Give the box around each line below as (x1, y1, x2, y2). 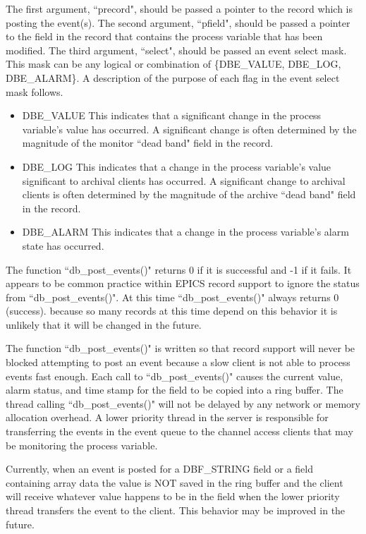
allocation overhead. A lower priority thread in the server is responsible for (6, 410, 329, 425)
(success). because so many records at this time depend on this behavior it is (6, 303, 338, 318)
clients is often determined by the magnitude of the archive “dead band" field (22, 187, 356, 202)
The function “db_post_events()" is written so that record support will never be (6, 341, 355, 356)
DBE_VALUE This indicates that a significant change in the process (22, 108, 322, 123)
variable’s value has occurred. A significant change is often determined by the (22, 121, 357, 136)
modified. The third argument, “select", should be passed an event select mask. (6, 42, 347, 57)
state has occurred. (22, 238, 104, 253)
